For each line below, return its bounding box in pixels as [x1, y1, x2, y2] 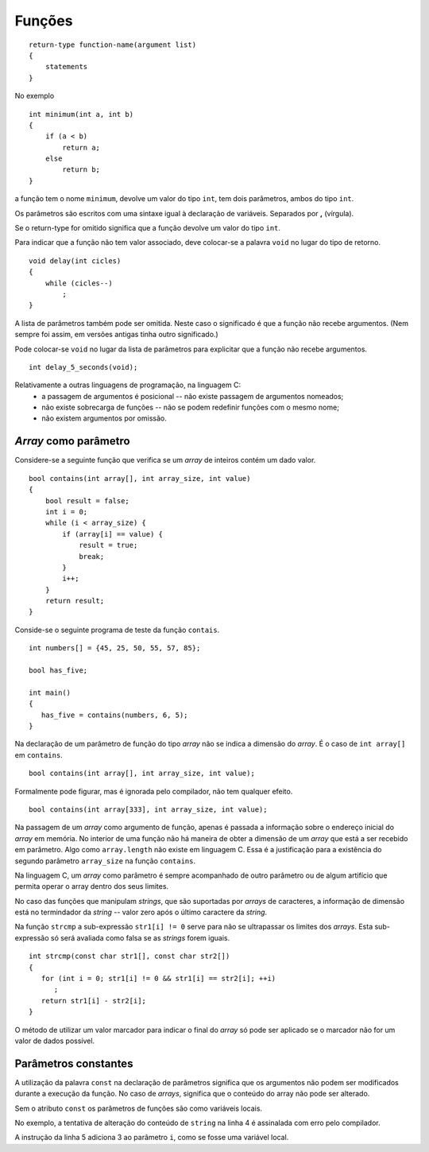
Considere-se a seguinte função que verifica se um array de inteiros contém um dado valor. [14, 456, 316, 465]
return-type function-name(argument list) [29, 40, 197, 49]
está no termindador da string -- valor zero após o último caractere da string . [14, 907, 268, 917]
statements [44, 62, 88, 72]
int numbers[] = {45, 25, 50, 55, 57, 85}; [29, 644, 201, 653]
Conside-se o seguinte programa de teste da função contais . [14, 625, 220, 634]
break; [79, 552, 105, 560]
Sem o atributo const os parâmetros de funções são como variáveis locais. [14, 1104, 262, 1113]
